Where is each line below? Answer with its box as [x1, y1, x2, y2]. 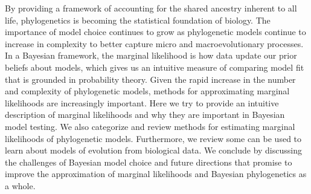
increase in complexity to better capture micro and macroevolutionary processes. [5, 37, 304, 50]
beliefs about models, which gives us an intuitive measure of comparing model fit [5, 60, 304, 73]
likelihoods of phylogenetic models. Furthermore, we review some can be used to [5, 132, 302, 144]
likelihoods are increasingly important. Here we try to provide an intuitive [5, 96, 279, 109]
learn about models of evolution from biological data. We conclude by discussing [5, 144, 302, 157]
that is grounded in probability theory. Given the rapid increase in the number [5, 73, 296, 85]
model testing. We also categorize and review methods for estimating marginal [5, 120, 295, 132]
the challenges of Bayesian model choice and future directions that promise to [5, 155, 292, 168]
